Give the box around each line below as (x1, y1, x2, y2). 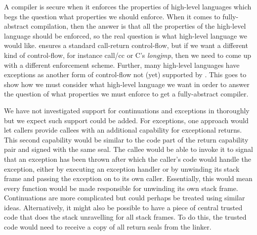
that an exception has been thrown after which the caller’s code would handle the (4, 153, 251, 164)
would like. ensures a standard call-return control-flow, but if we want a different (4, 40, 248, 50)
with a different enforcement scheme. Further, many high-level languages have (4, 59, 240, 70)
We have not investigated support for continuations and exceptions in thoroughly (4, 105, 250, 115)
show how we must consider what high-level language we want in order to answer (4, 79, 250, 89)
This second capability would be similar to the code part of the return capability (4, 134, 249, 144)
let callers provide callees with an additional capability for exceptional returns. (4, 125, 242, 135)
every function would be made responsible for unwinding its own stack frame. (4, 183, 238, 193)
